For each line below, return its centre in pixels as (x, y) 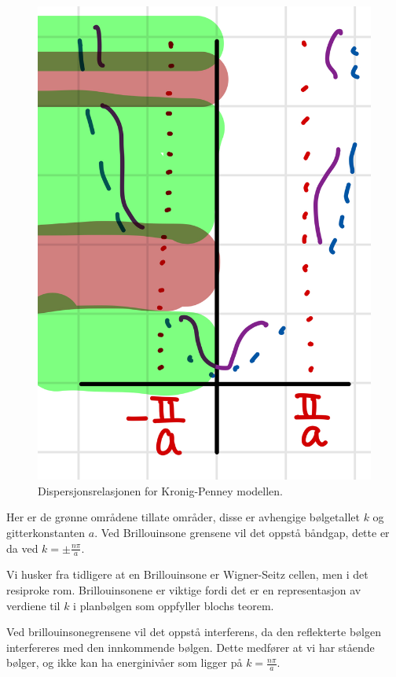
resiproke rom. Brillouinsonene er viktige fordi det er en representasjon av (184, 589)
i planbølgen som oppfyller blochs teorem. (174, 605)
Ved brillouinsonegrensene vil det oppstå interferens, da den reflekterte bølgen (194, 632)
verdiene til (33, 605)
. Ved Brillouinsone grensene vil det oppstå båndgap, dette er (242, 532)
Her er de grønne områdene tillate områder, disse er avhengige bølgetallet (183, 517)
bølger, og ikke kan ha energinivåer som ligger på (125, 662)
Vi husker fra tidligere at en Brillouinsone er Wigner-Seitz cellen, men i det (187, 574)
